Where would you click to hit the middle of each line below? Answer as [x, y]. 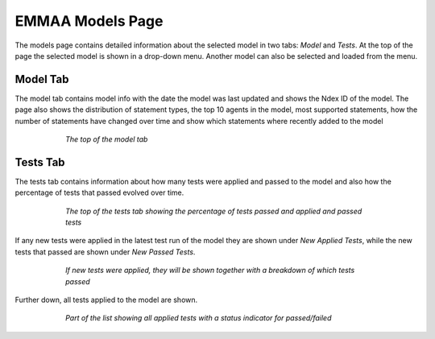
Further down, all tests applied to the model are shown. [106, 300]
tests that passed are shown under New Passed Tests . [105, 252]
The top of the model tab [107, 139]
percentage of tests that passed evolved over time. [99, 192]
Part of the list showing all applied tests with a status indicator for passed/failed [199, 318]
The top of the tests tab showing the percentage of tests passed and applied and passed [214, 211]
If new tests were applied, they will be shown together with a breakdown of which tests [210, 271]
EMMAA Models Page [89, 21]
